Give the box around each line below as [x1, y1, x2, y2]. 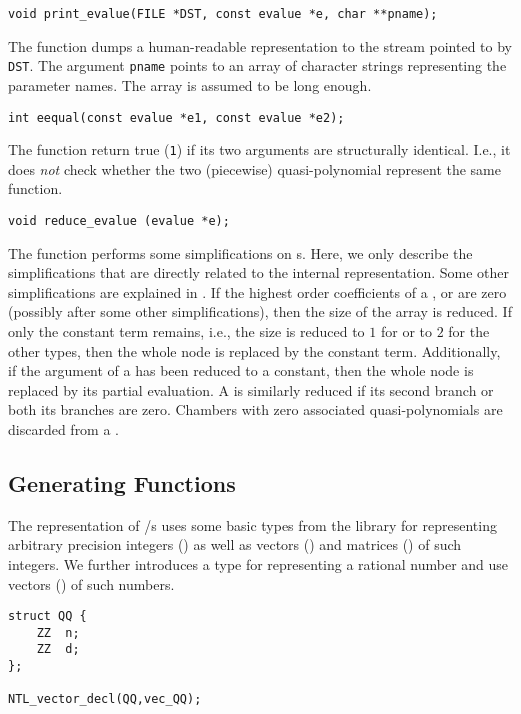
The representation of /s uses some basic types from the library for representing [8, 514, 497, 535]
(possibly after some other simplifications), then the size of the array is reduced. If [8, 301, 512, 322]
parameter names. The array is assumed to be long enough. [8, 74, 372, 95]
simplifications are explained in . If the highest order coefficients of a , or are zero [8, 281, 507, 302]
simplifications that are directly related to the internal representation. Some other [8, 262, 510, 283]
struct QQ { [8, 609, 87, 624]
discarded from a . [8, 419, 119, 439]
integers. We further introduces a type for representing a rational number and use [8, 553, 509, 574]
